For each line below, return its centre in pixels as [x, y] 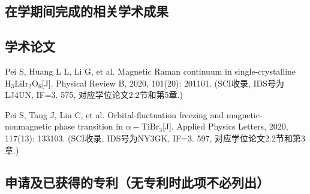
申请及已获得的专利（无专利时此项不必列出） [137, 182]
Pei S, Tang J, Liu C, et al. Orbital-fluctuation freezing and [115, 114]
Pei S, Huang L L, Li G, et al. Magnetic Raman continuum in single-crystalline [151, 71]
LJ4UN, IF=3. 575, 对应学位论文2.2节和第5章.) [94, 95]
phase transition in [88, 126]
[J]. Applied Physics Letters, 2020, [225, 126]
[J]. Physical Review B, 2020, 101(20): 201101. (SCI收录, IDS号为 [163, 83]
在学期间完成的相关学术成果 [87, 11]
